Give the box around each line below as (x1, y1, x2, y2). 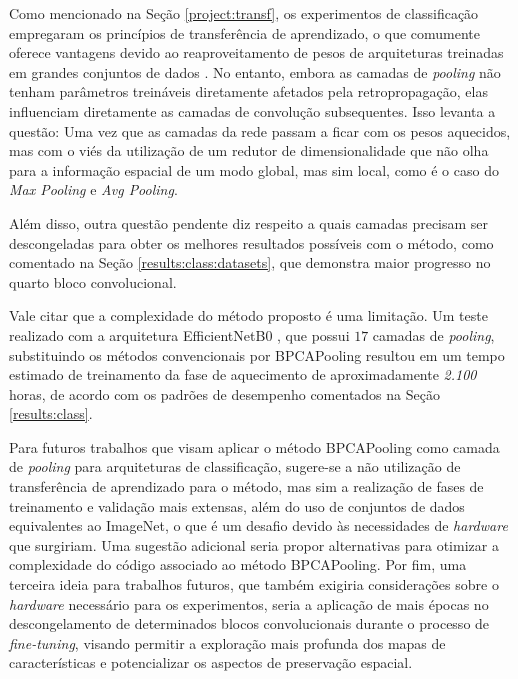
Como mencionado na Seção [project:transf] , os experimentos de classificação (9, 3, 479, 23)
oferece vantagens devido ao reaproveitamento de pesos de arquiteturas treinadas (9, 42, 504, 63)
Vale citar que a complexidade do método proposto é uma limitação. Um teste (9, 305, 488, 326)
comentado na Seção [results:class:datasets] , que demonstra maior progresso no (9, 252, 491, 273)
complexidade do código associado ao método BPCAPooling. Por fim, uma (9, 554, 467, 575)
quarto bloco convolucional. (9, 271, 177, 292)
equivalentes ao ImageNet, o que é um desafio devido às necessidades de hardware (9, 515, 508, 536)
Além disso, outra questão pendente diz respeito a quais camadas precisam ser (9, 212, 489, 233)
